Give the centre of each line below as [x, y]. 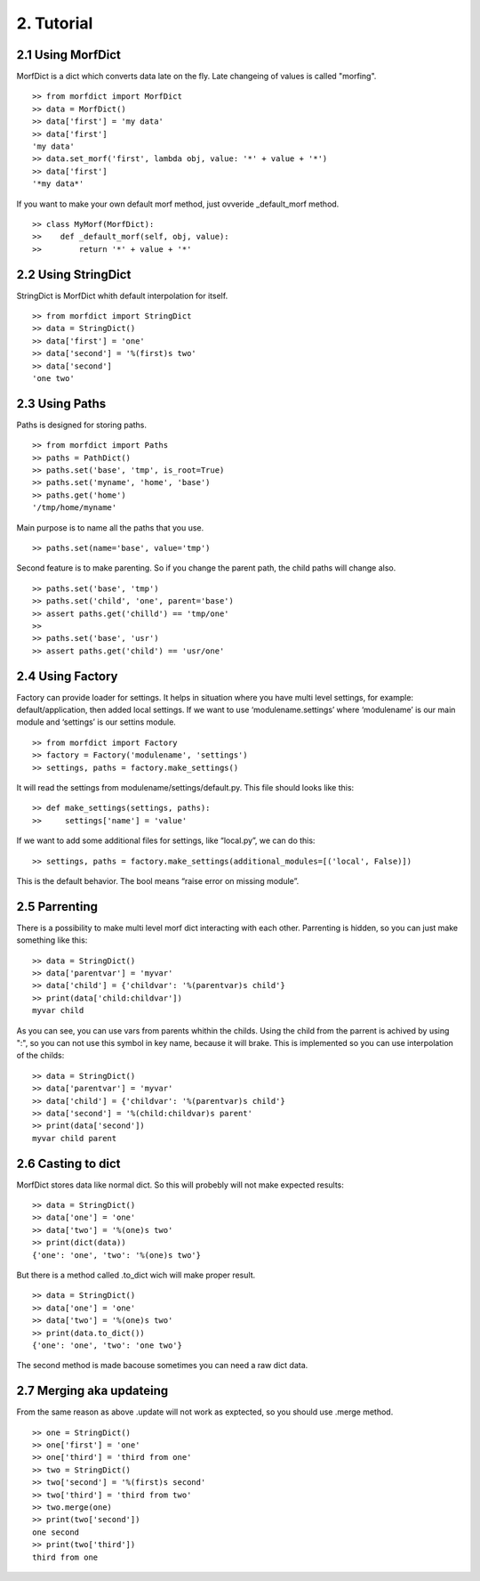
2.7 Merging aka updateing [92, 1391]
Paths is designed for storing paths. [81, 425]
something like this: [52, 940]
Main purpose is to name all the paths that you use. [110, 527]
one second [56, 1532]
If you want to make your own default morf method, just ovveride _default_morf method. [178, 204]
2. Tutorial [55, 23]
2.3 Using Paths [61, 404]
